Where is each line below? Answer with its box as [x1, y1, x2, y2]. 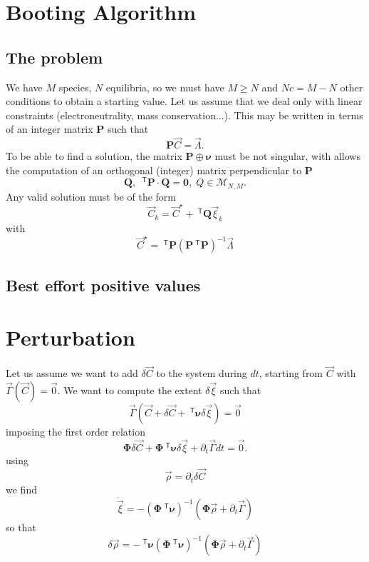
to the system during [156, 366, 247, 381]
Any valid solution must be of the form [6, 189, 176, 204]
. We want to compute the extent [57, 383, 202, 398]
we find [6, 481, 37, 496]
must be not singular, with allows [214, 149, 360, 164]
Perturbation [6, 323, 135, 352]
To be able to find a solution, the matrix [6, 149, 182, 164]
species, [58, 79, 92, 94]
